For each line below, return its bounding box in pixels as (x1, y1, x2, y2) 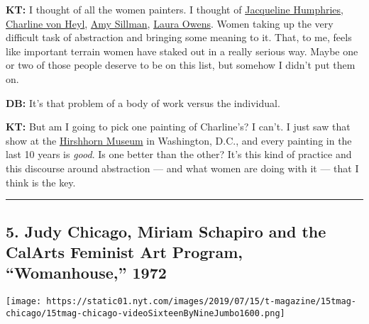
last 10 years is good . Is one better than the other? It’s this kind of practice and (6, 147, 352, 162)
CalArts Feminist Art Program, (6, 240, 243, 262)
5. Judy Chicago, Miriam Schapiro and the (6, 220, 326, 242)
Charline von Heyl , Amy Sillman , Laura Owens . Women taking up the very (6, 16, 334, 30)
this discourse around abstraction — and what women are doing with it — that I (6, 160, 359, 175)
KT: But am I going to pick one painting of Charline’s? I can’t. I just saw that (6, 119, 351, 134)
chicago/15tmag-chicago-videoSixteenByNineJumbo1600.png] (6, 308, 285, 318)
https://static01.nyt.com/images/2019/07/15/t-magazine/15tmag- (46, 296, 356, 307)
